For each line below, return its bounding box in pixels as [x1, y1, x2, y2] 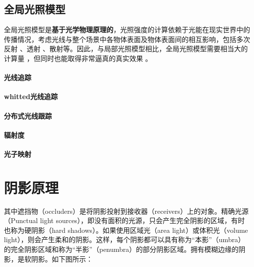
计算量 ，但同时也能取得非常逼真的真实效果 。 [4, 53, 152, 63]
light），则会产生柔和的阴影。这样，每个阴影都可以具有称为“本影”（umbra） [4, 234, 245, 245]
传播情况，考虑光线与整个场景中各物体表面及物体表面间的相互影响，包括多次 [4, 34, 250, 44]
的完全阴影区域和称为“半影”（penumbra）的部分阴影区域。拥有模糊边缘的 [4, 244, 239, 254]
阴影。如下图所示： [31, 253, 93, 264]
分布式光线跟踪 [4, 110, 52, 121]
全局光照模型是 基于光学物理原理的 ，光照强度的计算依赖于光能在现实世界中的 [4, 24, 250, 35]
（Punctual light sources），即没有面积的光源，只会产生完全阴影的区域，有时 [4, 215, 245, 226]
